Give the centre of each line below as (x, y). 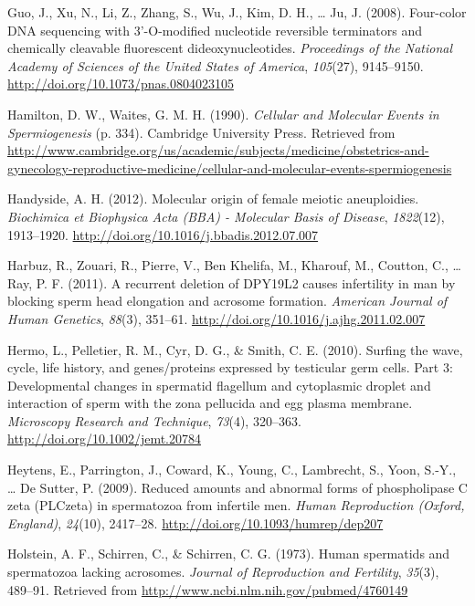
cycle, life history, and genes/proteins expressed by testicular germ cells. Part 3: (230, 367)
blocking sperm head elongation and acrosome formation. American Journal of (227, 301)
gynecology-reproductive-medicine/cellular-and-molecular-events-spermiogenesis (230, 167)
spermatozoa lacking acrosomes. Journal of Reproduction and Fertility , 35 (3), (223, 572)
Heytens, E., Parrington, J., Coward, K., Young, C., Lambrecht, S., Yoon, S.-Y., (232, 470)
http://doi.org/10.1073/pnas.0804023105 (121, 84)
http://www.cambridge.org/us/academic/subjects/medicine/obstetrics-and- (218, 150)
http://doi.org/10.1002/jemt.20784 (105, 439)
